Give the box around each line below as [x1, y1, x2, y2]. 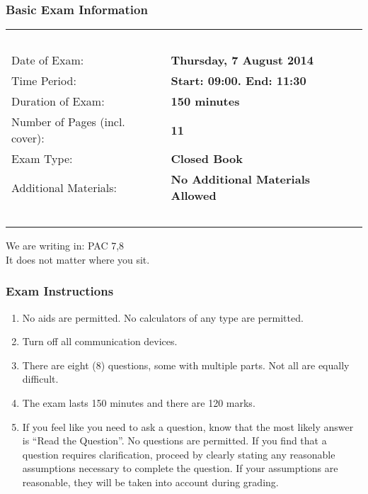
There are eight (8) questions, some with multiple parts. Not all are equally [22, 357, 350, 372]
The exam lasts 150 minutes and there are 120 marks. [22, 395, 255, 410]
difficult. [22, 371, 59, 386]
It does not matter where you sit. [6, 252, 150, 266]
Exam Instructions [6, 282, 114, 300]
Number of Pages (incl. [11, 113, 125, 130]
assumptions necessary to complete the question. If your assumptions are [22, 461, 338, 476]
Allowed [171, 187, 217, 204]
